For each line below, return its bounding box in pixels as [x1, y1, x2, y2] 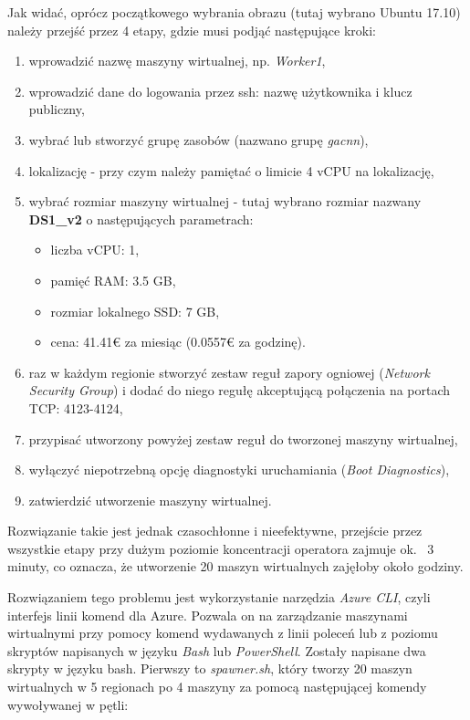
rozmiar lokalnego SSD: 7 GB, [50, 301, 220, 320]
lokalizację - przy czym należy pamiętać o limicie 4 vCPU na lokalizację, [28, 161, 434, 180]
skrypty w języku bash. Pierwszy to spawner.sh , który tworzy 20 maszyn [7, 659, 413, 678]
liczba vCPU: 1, [50, 240, 140, 259]
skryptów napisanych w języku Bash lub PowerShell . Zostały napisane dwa [7, 641, 426, 660]
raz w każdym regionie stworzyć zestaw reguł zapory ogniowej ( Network [28, 362, 430, 381]
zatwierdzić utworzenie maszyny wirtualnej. [28, 490, 272, 509]
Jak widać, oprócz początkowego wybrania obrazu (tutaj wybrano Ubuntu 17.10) [7, 3, 461, 21]
